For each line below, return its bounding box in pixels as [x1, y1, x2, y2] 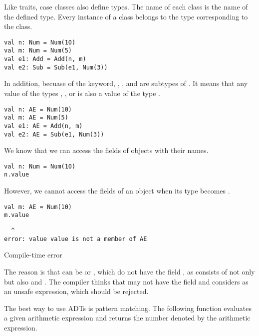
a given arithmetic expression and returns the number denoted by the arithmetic [4, 312, 251, 323]
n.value [4, 171, 29, 178]
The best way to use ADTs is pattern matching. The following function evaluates [4, 302, 252, 313]
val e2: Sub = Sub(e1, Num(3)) [4, 63, 108, 71]
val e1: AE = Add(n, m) [4, 122, 83, 129]
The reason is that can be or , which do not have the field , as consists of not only [4, 266, 255, 276]
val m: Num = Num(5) [4, 47, 72, 54]
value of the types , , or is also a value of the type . [4, 88, 160, 98]
